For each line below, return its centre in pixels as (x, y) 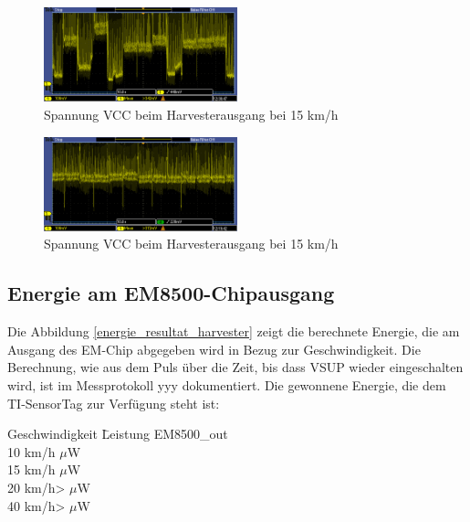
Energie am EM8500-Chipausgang (171, 293)
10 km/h (31, 451)
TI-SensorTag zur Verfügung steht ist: (114, 403)
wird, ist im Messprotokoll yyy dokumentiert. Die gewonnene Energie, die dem (227, 385)
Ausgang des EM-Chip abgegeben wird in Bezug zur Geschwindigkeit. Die (214, 349)
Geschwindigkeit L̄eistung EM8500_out (118, 434)
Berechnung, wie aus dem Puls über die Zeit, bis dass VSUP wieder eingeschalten (235, 367)
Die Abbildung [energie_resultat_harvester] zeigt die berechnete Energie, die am (234, 331)
